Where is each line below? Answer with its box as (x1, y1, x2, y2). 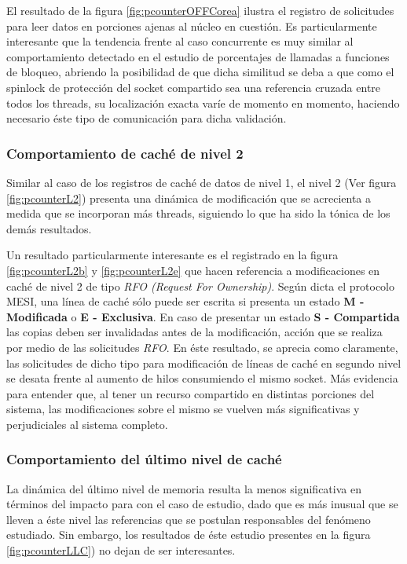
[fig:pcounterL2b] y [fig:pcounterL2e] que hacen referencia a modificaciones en (6, 262, 380, 278)
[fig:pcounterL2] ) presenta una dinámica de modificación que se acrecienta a (6, 189, 372, 206)
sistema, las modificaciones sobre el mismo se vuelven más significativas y (6, 401, 360, 417)
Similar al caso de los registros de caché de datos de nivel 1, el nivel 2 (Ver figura (6, 174, 397, 190)
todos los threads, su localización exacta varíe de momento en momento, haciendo (6, 94, 400, 111)
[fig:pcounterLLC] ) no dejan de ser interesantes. (6, 542, 236, 559)
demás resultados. (6, 220, 92, 236)
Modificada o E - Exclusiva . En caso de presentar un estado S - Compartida (6, 308, 400, 324)
